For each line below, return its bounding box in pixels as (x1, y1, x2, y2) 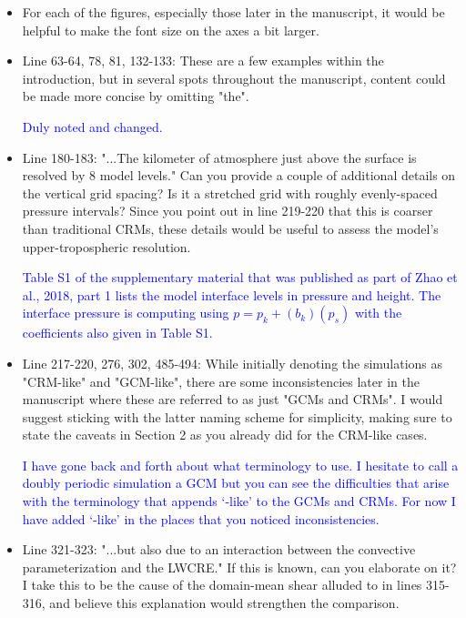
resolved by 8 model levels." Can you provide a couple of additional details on (22, 166, 456, 185)
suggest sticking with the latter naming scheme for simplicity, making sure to (22, 407, 452, 426)
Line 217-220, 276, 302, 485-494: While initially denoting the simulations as (22, 353, 443, 372)
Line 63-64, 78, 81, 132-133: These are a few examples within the (22, 51, 384, 70)
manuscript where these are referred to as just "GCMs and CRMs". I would (22, 390, 443, 409)
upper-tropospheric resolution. (22, 237, 191, 256)
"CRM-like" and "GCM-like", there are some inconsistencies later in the (22, 371, 420, 390)
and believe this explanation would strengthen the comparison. (49, 593, 400, 613)
